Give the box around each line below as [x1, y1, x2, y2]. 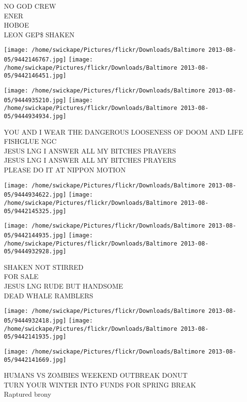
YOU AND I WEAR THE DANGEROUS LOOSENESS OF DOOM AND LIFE [4, 126, 244, 137]
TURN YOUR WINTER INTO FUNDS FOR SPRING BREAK [4, 379, 196, 389]
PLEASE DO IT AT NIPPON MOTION [4, 165, 126, 174]
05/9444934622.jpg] [4, 191, 66, 199]
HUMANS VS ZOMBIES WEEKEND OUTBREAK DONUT [4, 370, 188, 380]
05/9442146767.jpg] [4, 56, 66, 63]
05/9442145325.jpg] [4, 207, 66, 215]
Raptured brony [4, 389, 51, 399]
